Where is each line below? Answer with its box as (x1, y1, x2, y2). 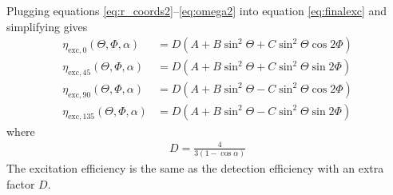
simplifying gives (6, 18, 88, 34)
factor (6, 175, 35, 192)
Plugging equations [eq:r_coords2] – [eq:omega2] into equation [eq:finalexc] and (6, 2, 387, 18)
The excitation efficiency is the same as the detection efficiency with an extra (6, 159, 384, 176)
